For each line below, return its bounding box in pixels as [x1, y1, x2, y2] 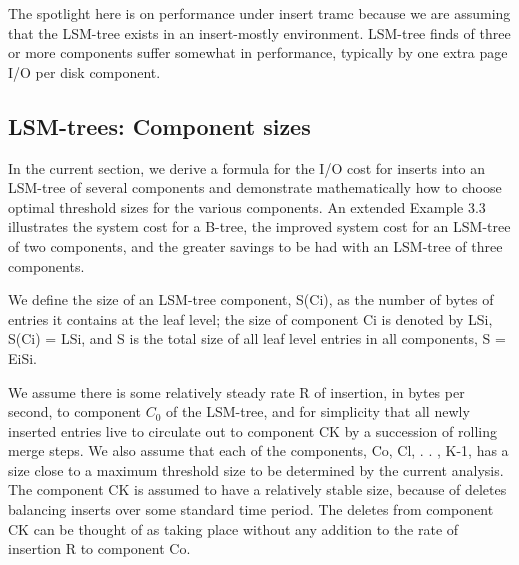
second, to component [8, 401, 142, 422]
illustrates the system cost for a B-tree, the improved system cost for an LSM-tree [8, 216, 511, 237]
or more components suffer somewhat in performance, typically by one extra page [8, 42, 508, 63]
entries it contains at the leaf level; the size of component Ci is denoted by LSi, [8, 308, 493, 329]
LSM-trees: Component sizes [8, 110, 311, 141]
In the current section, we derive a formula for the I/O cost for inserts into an [8, 157, 485, 178]
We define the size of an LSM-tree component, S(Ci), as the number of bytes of [8, 289, 494, 310]
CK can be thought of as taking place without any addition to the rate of [8, 518, 459, 539]
